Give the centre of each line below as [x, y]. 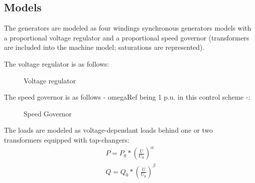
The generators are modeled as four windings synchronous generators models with [128, 28]
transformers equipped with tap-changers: [67, 139]
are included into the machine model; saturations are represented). [104, 47]
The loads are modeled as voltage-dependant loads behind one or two [109, 130]
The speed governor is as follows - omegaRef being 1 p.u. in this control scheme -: [127, 97]
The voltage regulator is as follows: [57, 63]
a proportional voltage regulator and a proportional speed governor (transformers [127, 37]
